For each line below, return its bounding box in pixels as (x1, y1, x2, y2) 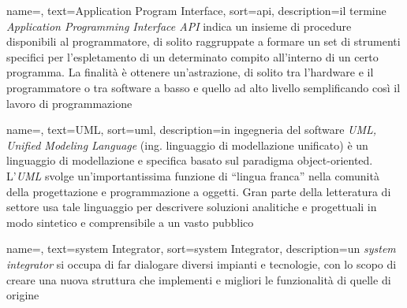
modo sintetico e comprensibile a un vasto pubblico (6, 213, 254, 230)
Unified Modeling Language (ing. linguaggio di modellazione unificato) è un (6, 136, 368, 153)
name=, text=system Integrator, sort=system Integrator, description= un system (6, 240, 396, 257)
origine (6, 287, 39, 303)
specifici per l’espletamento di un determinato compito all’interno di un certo (6, 48, 379, 65)
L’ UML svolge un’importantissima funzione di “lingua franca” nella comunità (6, 167, 379, 184)
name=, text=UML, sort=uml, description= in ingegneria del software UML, (6, 121, 377, 138)
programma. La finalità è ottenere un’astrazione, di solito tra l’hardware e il (6, 64, 374, 80)
